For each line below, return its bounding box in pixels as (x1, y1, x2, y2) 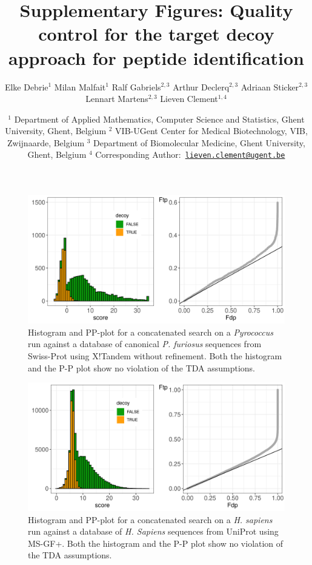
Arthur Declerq (173, 80, 230, 93)
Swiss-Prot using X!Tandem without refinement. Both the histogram (28, 349, 282, 362)
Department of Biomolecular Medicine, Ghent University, (93, 136, 305, 149)
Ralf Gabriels (111, 80, 161, 93)
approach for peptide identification (8, 45, 304, 70)
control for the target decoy (38, 21, 274, 46)
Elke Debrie (4, 80, 48, 93)
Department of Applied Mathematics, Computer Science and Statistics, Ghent (14, 112, 305, 125)
